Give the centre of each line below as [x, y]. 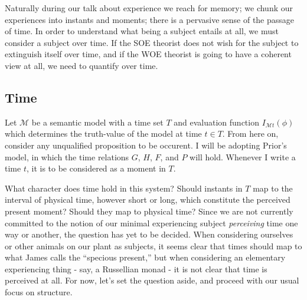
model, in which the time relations [67, 156]
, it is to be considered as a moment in [96, 168]
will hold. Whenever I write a [243, 156]
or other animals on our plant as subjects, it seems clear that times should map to [153, 245]
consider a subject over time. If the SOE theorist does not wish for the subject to [152, 42]
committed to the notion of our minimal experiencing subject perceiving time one [151, 222]
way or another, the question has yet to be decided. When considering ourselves [149, 234]
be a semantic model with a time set [97, 122]
